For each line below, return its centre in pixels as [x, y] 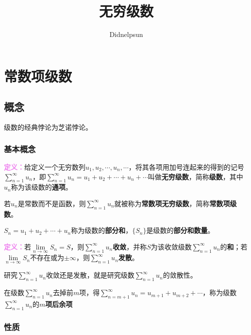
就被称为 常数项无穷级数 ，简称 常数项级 [176, 203]
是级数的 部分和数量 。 [180, 230]
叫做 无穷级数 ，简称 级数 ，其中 [195, 176]
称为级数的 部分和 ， [102, 230]
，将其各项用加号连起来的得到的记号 [186, 167]
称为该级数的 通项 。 [42, 187]
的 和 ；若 [234, 246]
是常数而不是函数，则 [52, 203]
